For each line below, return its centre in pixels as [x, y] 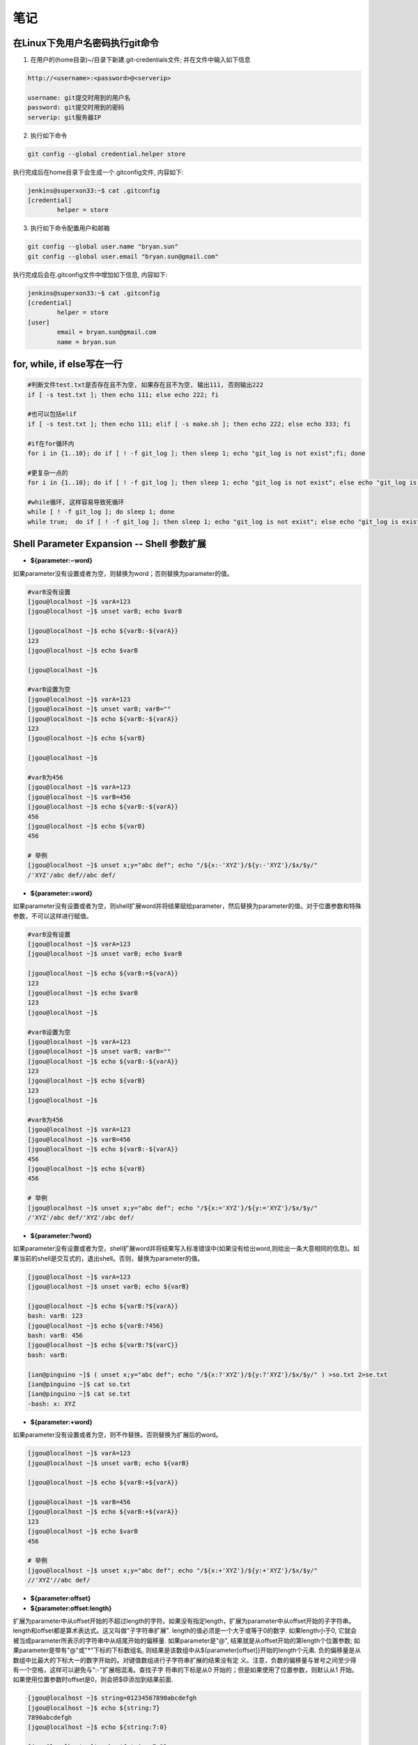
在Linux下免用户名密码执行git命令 [86, 43]
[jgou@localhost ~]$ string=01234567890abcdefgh [112, 1698]
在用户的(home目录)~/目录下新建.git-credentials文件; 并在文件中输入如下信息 [140, 60]
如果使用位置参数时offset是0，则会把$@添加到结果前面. [93, 1679]
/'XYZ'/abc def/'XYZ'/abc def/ [81, 1217]
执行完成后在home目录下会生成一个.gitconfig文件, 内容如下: [98, 172]
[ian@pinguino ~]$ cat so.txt [79, 1384]
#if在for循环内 [51, 444]
